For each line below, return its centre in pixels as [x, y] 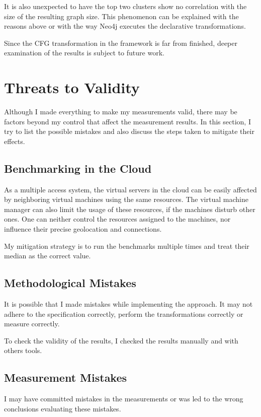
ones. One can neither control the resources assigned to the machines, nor [117, 219]
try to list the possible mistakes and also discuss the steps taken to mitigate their [129, 131]
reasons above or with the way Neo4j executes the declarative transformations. [125, 26]
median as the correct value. [48, 256]
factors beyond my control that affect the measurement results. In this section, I [127, 121]
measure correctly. [32, 324]
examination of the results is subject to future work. [84, 53]
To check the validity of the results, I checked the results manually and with [121, 340]
